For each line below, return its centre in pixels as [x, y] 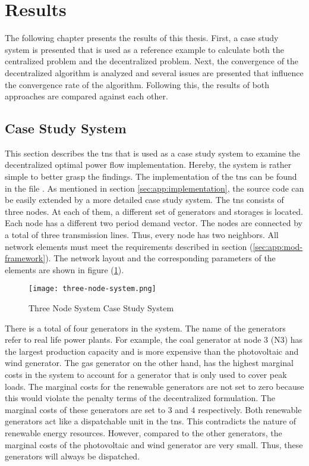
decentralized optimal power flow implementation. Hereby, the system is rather [148, 165]
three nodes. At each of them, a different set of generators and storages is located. [154, 211]
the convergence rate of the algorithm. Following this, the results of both [137, 84]
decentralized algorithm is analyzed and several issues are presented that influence [154, 72]
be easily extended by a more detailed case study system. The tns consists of [144, 200]
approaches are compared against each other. [86, 96]
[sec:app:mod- [278, 246]
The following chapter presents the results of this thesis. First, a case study [142, 38]
